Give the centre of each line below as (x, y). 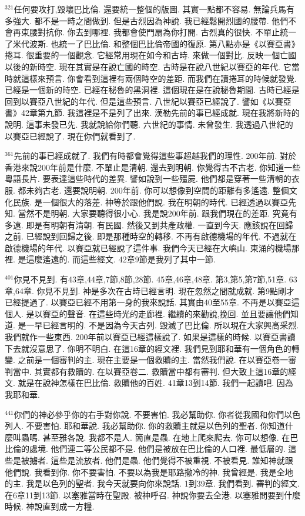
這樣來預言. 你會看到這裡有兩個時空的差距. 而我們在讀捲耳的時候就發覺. (159, 78)
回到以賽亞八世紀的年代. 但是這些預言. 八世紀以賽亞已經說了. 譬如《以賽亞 (148, 101)
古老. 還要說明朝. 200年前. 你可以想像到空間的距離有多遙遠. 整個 (166, 190)
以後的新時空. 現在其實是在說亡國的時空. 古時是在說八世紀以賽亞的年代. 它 (148, 66)
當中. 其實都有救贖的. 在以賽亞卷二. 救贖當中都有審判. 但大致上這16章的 (150, 371)
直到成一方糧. (68, 506)
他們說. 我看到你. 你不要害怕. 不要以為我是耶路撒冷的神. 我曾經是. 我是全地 (149, 472)
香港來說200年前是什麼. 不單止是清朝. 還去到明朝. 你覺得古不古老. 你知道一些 (153, 167)
